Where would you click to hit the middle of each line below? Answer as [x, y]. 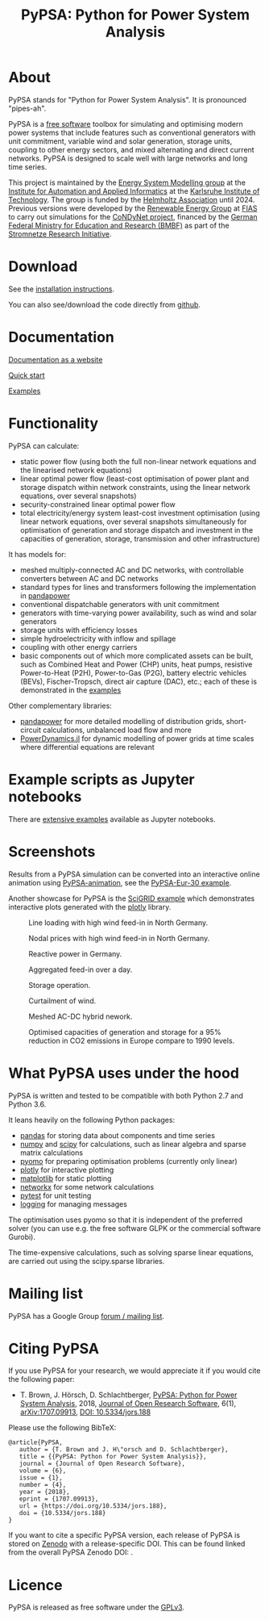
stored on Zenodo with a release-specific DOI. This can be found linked [127, 1544]
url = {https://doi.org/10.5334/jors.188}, [93, 1506]
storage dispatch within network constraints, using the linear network [135, 487]
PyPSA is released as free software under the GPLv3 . [97, 1607]
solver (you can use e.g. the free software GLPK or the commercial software [135, 1228]
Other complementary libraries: [60, 705]
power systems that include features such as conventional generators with [132, 132]
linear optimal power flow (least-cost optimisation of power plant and [134, 479]
